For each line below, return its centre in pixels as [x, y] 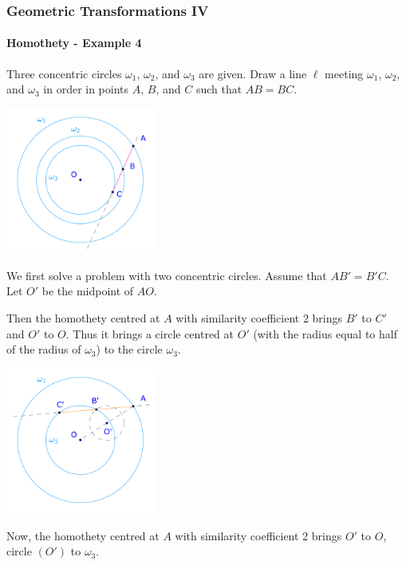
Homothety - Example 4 [74, 43]
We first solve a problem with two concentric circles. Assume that [167, 275]
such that [219, 89]
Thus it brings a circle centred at [154, 333]
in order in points [86, 89]
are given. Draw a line [253, 73]
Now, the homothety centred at [83, 535]
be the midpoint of [88, 291]
